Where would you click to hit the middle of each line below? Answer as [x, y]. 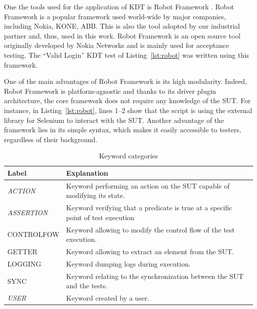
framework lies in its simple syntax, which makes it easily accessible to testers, [123, 130]
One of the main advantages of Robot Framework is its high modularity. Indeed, [126, 81]
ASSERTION [28, 212]
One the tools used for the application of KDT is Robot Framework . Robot [119, 6]
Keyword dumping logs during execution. [128, 263]
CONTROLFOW [33, 234]
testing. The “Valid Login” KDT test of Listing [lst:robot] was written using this [127, 55]
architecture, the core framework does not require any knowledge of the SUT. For [128, 100]
